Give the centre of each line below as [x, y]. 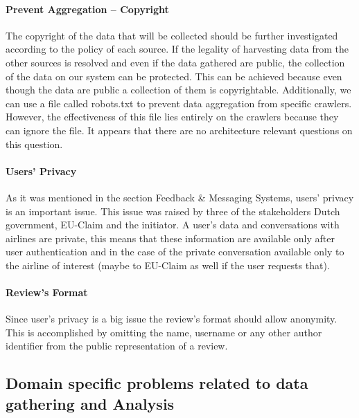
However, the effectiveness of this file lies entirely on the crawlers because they [172, 117]
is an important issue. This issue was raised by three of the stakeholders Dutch [173, 211]
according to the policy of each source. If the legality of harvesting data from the [177, 49]
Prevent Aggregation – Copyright [87, 9]
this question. [34, 144]
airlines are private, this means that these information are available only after [170, 238]
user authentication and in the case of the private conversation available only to [175, 252]
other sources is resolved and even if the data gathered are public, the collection [175, 62]
